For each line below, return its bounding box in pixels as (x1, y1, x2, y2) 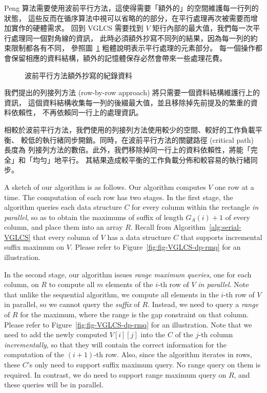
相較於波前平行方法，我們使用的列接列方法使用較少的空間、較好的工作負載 (4, 124, 255, 135)
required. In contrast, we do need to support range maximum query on (4, 369, 227, 380)
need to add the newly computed (4, 329, 108, 340)
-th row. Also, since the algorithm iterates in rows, (94, 349, 252, 360)
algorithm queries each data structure (4, 202, 122, 212)
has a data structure (107, 231, 171, 242)
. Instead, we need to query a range (148, 299, 259, 310)
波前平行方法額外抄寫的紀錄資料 (25, 70, 132, 80)
